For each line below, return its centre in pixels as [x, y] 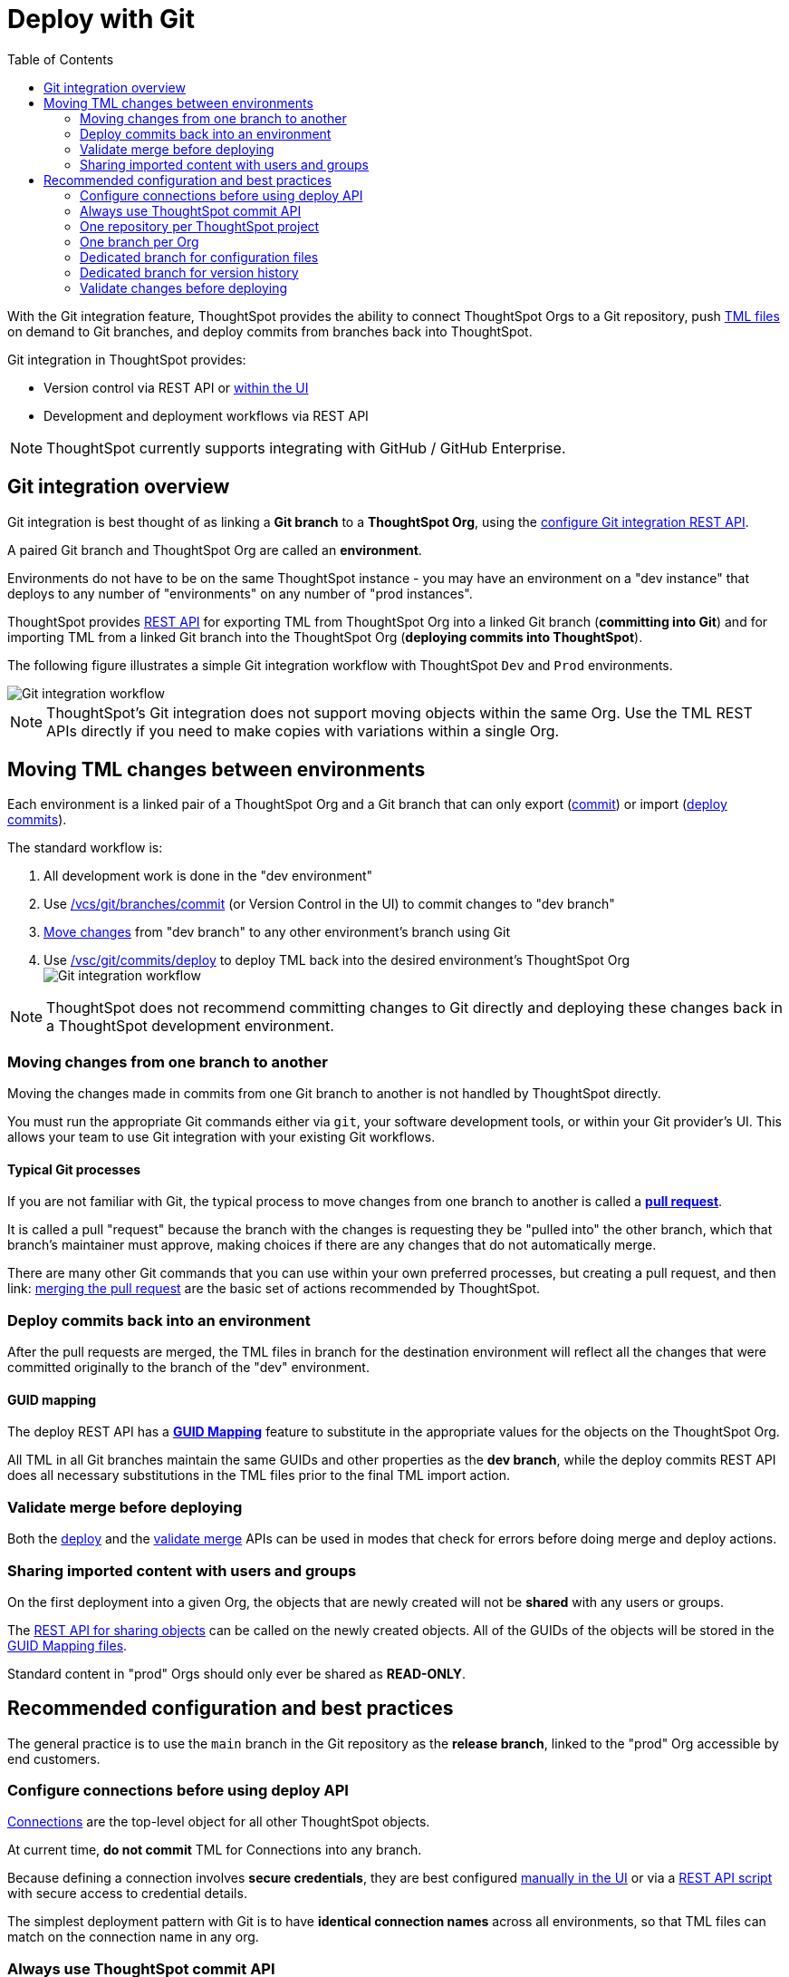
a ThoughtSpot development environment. [190, 1026]
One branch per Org [140, 241]
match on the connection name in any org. [133, 1937]
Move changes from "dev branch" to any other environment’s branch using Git [277, 932]
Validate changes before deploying [184, 287]
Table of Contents [61, 59]
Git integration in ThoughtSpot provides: [127, 359]
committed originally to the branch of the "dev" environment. [188, 1368]
